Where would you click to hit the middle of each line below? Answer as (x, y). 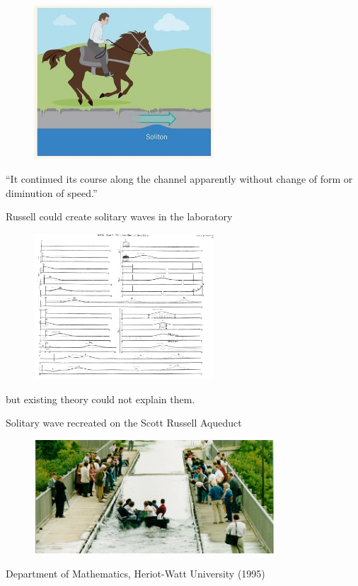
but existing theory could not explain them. (100, 399)
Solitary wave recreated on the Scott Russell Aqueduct (124, 423)
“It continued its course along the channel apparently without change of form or (179, 179)
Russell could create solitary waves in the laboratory (119, 216)
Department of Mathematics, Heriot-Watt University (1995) (135, 573)
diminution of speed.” (52, 192)
